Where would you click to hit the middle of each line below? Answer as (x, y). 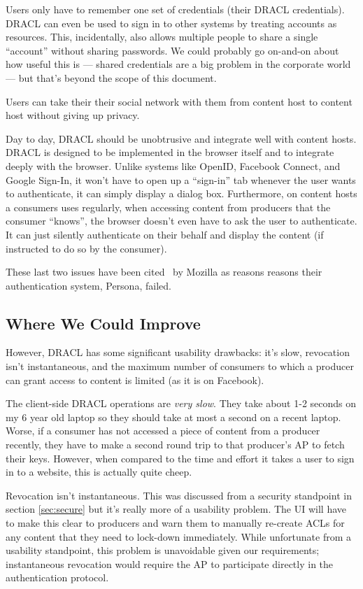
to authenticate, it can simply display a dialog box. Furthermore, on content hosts (181, 193)
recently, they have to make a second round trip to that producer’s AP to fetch (175, 445)
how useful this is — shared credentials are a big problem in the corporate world (178, 64)
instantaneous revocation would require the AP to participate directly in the (170, 563)
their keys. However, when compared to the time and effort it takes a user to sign (180, 458)
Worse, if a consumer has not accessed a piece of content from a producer (163, 431)
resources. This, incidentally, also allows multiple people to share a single (162, 37)
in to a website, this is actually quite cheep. (99, 472)
